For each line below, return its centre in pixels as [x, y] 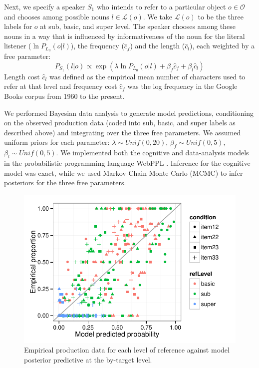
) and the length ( [157, 46]
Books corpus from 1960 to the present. [64, 96]
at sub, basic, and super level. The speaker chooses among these [138, 26]
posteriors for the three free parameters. [65, 183]
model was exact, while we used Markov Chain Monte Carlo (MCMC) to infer [124, 173]
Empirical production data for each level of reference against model [127, 350]
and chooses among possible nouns [57, 16]
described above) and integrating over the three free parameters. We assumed [123, 132]
